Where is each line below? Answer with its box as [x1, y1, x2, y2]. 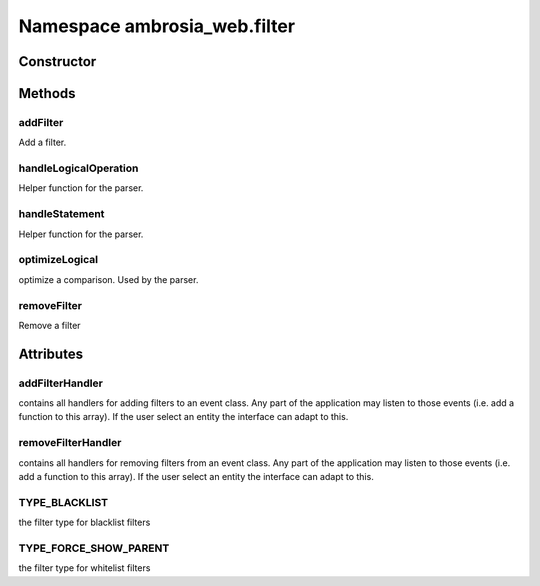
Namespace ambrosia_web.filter [18, 15, 295, 37]
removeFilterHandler [18, 436, 122, 450]
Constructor [18, 53, 97, 70]
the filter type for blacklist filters [18, 516, 151, 529]
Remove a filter [18, 319, 81, 331]
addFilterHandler [18, 376, 104, 390]
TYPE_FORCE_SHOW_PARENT [18, 541, 170, 555]
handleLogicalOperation [18, 161, 139, 175]
